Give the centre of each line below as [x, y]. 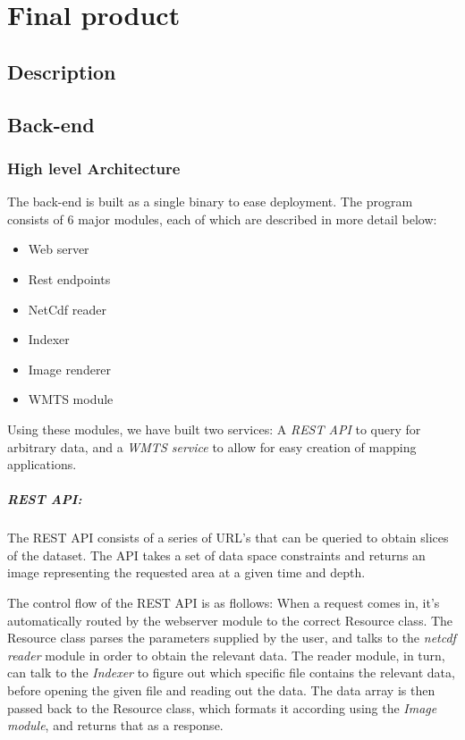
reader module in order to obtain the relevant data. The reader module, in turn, [226, 655]
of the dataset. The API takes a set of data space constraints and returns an [216, 555]
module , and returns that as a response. [115, 725]
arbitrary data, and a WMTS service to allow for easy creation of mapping [212, 446]
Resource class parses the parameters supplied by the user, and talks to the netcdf [232, 638]
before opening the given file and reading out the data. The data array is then [221, 690]
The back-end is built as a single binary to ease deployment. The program [210, 202]
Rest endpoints [69, 278]
